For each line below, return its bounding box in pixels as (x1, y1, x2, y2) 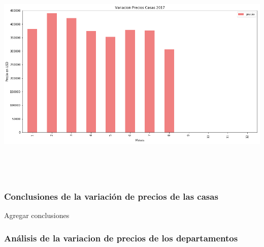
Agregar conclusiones (4, 210, 70, 220)
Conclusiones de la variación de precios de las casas (4, 190, 218, 202)
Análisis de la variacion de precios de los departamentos (4, 231, 238, 244)
